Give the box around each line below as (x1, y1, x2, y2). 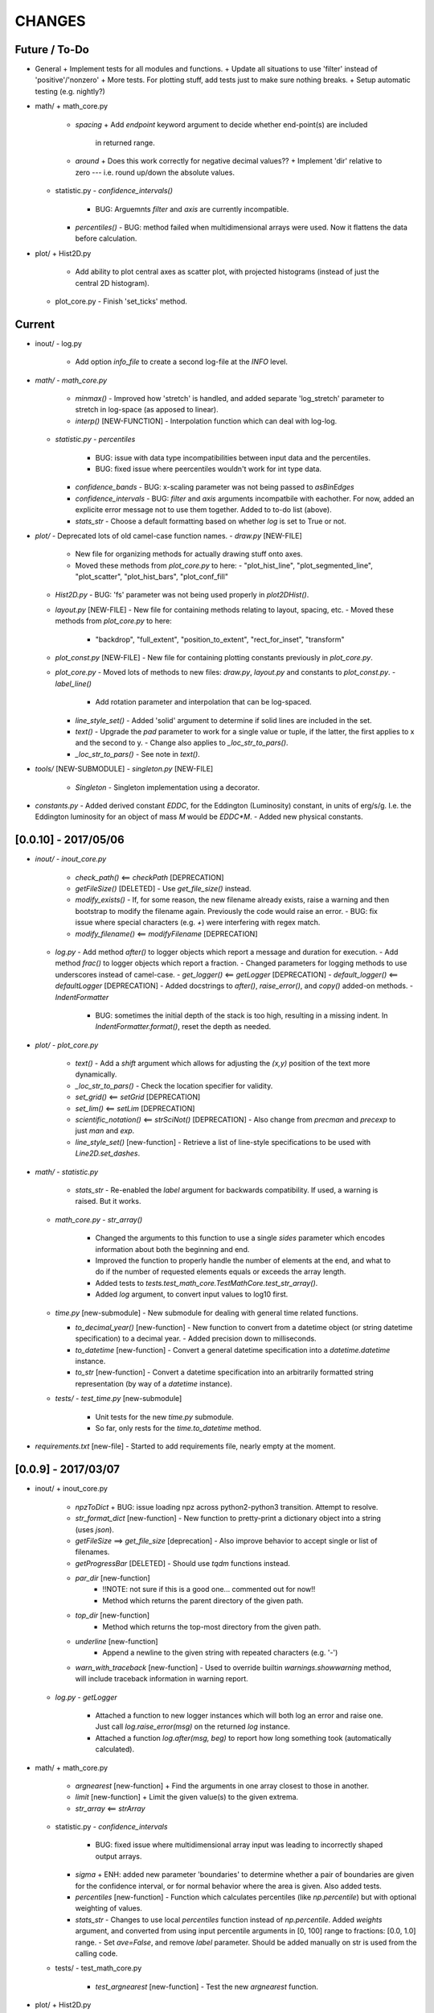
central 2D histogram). (75, 278, 150, 287)
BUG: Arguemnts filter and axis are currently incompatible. (95, 204, 289, 213)
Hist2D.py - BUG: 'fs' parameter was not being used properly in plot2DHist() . (55, 590, 309, 600)
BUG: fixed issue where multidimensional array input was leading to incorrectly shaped (95, 1840, 383, 1850)
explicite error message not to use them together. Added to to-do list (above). (75, 505, 333, 515)
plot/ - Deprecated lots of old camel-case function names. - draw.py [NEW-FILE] (35, 531, 303, 540)
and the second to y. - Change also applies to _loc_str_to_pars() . (75, 738, 289, 748)
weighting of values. (75, 1903, 142, 1913)
